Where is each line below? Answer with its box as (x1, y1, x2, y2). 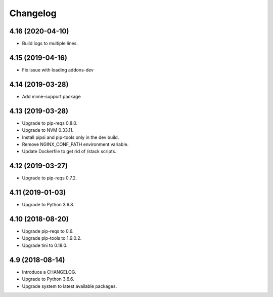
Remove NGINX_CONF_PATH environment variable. (22, 141, 129, 147)
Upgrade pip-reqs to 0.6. (22, 228, 74, 234)
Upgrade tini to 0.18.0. (22, 242, 68, 248)
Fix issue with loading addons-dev (22, 66, 94, 73)
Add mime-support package (22, 93, 81, 99)
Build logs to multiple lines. (22, 41, 78, 47)
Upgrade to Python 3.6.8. (22, 202, 74, 208)
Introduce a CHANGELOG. (22, 269, 77, 275)
